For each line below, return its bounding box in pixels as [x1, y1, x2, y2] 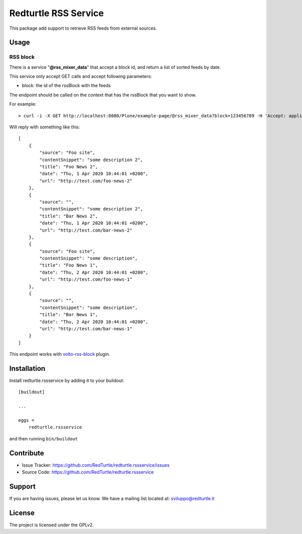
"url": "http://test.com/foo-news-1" [39, 277, 133, 282]
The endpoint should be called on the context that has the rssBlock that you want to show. [9, 92, 196, 98]
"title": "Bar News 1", [39, 312, 98, 318]
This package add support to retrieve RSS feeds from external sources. [9, 25, 157, 31]
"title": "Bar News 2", [39, 213, 98, 219]
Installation [9, 364, 45, 372]
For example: [9, 101, 37, 107]
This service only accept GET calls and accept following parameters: [9, 73, 152, 80]
